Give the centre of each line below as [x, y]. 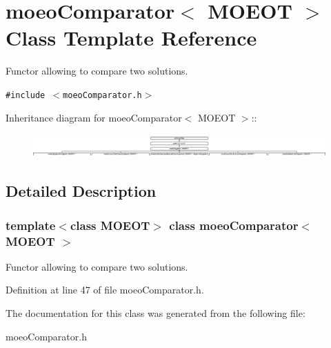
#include [26, 95]
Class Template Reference [131, 38]
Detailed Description [81, 191]
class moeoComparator [234, 225]
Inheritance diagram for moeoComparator [94, 117]
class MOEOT [110, 225]
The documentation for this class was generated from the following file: [156, 312]
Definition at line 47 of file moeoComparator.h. [105, 290]
